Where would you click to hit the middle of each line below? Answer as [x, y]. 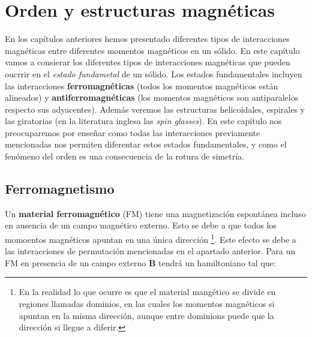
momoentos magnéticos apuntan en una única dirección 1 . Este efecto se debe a [151, 238]
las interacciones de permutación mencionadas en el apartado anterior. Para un [150, 251]
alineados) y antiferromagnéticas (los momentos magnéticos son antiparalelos [152, 97]
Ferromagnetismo [60, 189]
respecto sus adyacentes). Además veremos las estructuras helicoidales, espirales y [155, 109]
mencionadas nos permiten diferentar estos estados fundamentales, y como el [146, 144]
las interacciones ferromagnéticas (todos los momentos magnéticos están [142, 85]
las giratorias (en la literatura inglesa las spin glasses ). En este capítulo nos [143, 121]
